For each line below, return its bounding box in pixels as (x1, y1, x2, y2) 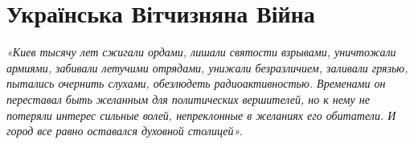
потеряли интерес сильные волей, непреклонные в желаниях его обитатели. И (6, 106, 396, 123)
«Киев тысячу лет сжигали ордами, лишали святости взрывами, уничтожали (6, 43, 396, 60)
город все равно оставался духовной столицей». (6, 122, 243, 139)
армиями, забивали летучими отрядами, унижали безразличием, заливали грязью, (6, 59, 408, 76)
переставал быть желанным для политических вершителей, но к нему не (6, 90, 370, 107)
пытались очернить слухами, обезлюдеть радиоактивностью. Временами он (6, 75, 386, 92)
